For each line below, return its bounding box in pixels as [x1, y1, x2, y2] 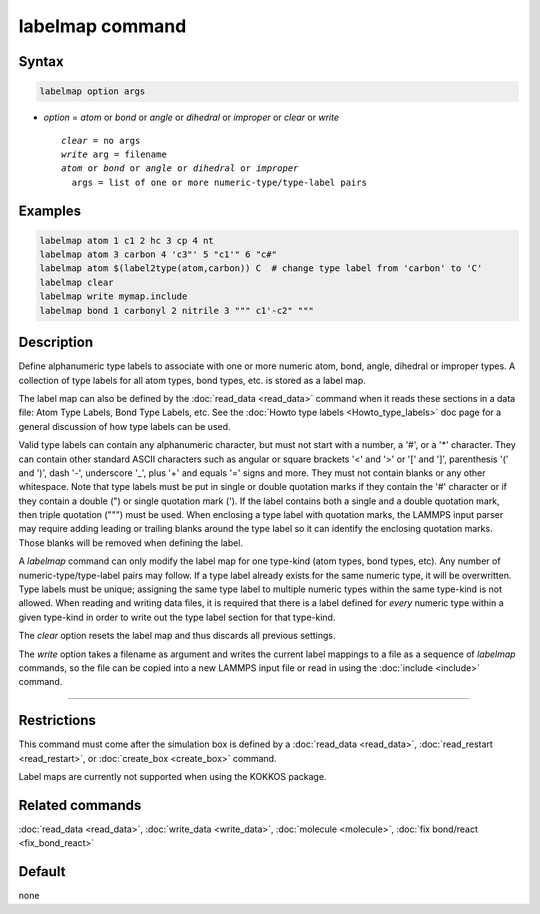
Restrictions [18, 712, 97, 729]
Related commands [18, 796, 142, 814]
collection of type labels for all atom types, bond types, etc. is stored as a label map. [18, 374, 367, 386]
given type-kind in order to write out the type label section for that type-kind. [18, 611, 336, 623]
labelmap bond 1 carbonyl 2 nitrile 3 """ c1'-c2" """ [39, 305, 314, 316]
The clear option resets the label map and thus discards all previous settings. [18, 630, 336, 642]
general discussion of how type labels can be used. [18, 420, 231, 432]
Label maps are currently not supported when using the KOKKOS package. [18, 771, 327, 783]
